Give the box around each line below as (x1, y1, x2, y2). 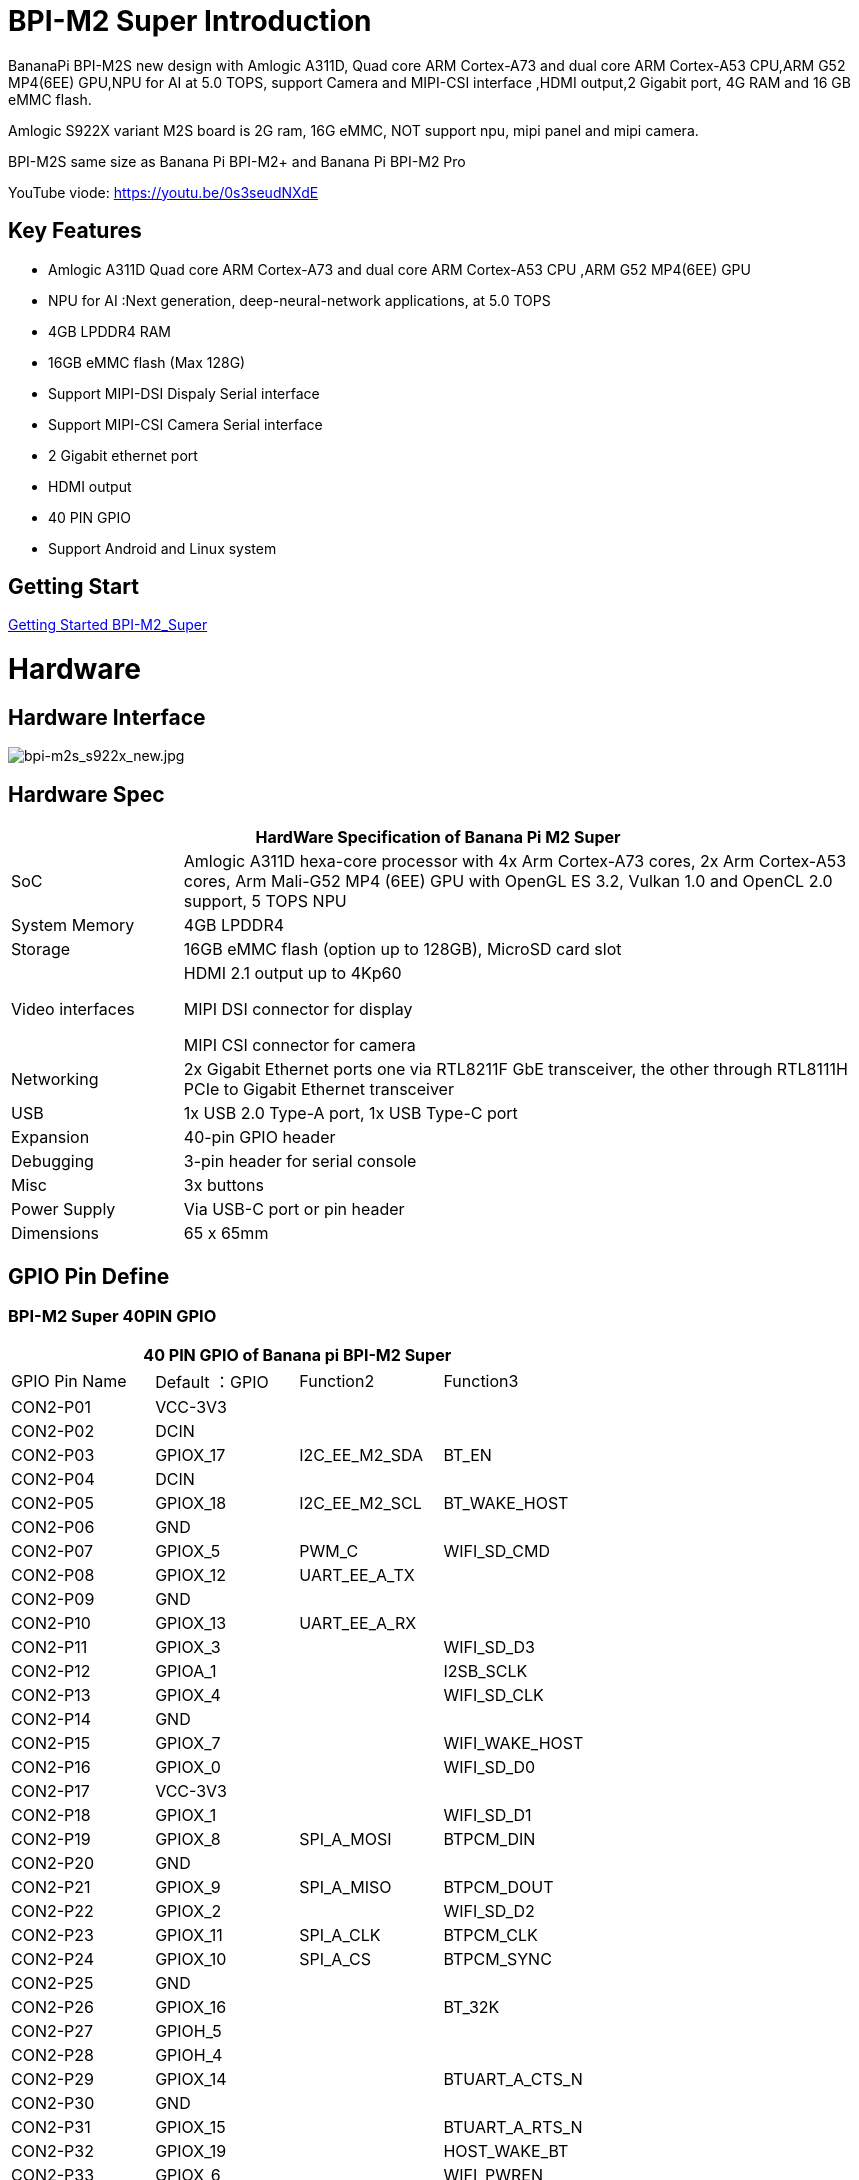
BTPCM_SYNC (443, 1949, 552, 1970)
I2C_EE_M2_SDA (299, 1445, 424, 1466)
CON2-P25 (11, 1973, 94, 1994)
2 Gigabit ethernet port (48, 446, 198, 464)
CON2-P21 (11, 1877, 91, 1898)
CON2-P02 (11, 1421, 95, 1442)
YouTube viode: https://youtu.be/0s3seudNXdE (8, 183, 319, 201)
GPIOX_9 (155, 1877, 221, 1898)
